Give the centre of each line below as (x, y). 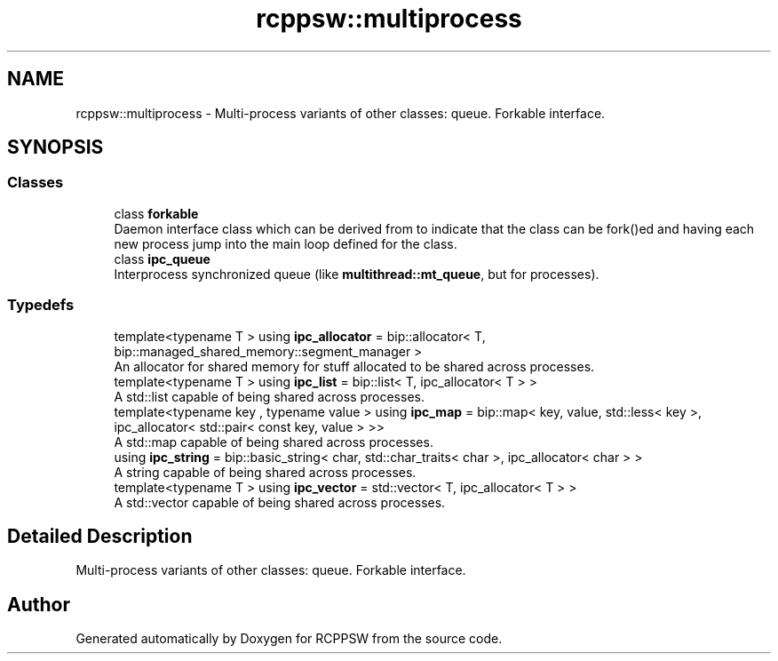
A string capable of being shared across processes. (265, 472)
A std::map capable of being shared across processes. (274, 442)
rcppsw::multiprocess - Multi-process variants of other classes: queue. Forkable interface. (341, 113)
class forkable (156, 213)
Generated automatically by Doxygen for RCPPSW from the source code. (289, 639)
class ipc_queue (162, 259)
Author (39, 604)
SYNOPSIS (56, 147)
